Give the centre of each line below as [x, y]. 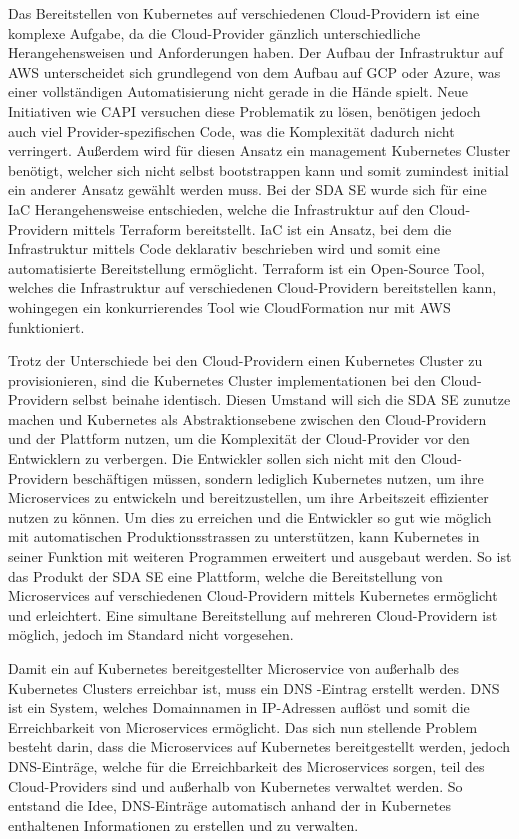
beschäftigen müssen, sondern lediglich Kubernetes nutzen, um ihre [278, 477]
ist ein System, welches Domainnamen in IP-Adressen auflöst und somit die [239, 707]
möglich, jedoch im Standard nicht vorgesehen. [151, 634]
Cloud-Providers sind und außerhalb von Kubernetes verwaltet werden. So [235, 785]
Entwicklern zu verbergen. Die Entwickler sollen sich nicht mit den [212, 458]
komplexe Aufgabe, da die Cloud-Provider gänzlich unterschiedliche [214, 32]
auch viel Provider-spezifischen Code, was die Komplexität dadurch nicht [231, 130]
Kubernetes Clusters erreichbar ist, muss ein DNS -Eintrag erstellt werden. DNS [254, 687]
